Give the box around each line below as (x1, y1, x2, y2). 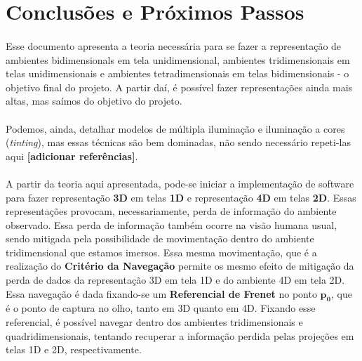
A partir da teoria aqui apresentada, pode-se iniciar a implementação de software (6, 176, 354, 190)
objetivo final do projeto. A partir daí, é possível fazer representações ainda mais (6, 79, 353, 94)
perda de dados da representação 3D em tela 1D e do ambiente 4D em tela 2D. (6, 273, 345, 287)
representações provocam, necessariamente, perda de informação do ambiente (6, 204, 337, 218)
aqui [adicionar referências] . (6, 148, 138, 163)
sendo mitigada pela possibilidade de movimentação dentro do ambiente (6, 231, 314, 246)
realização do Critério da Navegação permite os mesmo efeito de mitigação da (6, 258, 354, 273)
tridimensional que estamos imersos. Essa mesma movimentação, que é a (6, 244, 317, 259)
